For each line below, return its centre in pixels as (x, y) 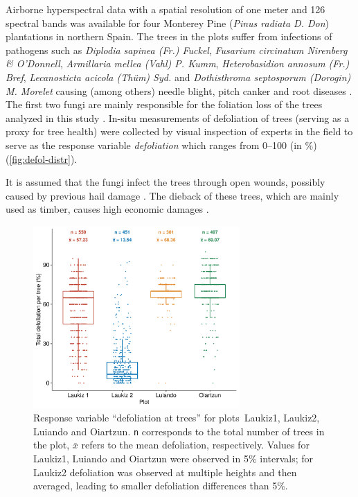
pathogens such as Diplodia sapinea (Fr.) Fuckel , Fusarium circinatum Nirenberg (177, 50)
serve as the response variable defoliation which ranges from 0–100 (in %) (161, 145)
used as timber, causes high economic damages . (107, 209)
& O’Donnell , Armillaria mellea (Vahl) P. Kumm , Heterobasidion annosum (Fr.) (178, 63)
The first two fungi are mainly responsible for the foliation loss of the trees (164, 104)
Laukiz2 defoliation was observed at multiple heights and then (165, 472)
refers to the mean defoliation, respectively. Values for (195, 445)
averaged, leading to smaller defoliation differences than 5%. (161, 486)
